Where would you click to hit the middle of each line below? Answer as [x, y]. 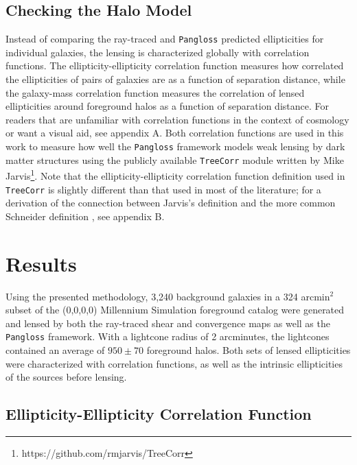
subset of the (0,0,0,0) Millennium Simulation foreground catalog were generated [175, 310]
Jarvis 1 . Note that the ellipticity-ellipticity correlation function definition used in [175, 175]
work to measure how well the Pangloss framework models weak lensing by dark [175, 146]
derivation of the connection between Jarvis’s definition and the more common [171, 203]
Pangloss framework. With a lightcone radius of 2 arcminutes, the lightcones [168, 336]
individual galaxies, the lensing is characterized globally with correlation [158, 52]
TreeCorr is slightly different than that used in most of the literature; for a [163, 189]
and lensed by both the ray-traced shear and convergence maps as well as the [168, 323]
